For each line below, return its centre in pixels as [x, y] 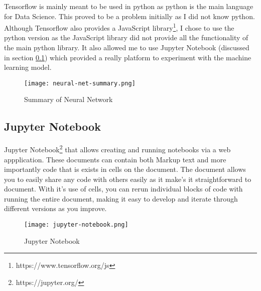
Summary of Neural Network [69, 99]
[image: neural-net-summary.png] [80, 83]
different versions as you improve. [55, 208]
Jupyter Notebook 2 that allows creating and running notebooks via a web [117, 149]
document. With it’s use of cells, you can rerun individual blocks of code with [123, 189]
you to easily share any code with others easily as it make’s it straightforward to [128, 179]
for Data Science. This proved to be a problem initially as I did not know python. [129, 16]
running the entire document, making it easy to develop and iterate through [121, 198]
